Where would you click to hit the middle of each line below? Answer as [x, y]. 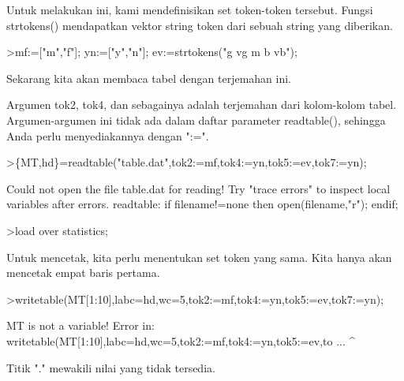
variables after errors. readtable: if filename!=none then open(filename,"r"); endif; [202, 204]
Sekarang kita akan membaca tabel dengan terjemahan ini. [149, 78]
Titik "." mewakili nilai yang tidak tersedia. [111, 367]
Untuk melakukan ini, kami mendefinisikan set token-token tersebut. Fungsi [190, 9]
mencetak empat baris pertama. [83, 273]
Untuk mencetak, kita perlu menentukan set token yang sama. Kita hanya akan [199, 257]
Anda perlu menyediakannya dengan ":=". [108, 135]
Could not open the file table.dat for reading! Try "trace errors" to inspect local [198, 188]
